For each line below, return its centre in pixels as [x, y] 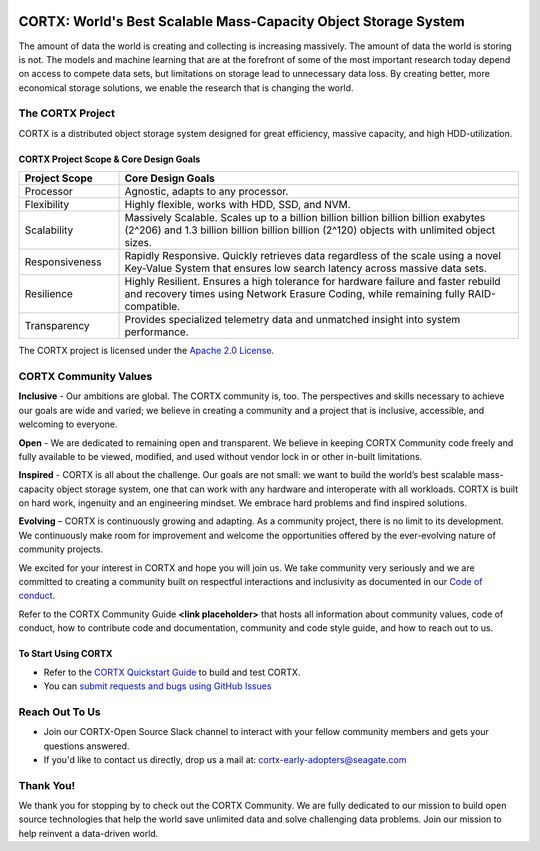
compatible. [152, 307]
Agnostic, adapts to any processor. [206, 192]
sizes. [138, 243]
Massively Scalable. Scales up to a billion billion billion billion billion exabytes [305, 218]
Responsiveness [63, 262]
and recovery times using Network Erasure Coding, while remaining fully [295, 294]
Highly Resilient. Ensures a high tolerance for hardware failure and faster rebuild [312, 282]
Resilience [49, 294]
